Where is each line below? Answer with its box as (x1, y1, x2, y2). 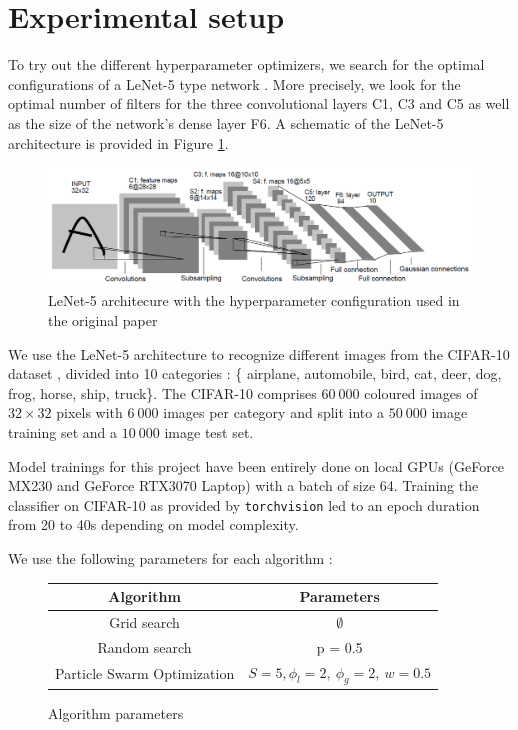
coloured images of (364, 382, 478, 403)
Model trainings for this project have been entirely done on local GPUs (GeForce (8, 455, 505, 476)
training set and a (8, 421, 118, 442)
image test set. (164, 421, 254, 442)
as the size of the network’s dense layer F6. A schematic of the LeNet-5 (8, 112, 444, 133)
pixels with (56, 402, 123, 423)
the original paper (48, 309, 158, 330)
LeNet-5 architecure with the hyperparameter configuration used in (48, 290, 460, 311)
